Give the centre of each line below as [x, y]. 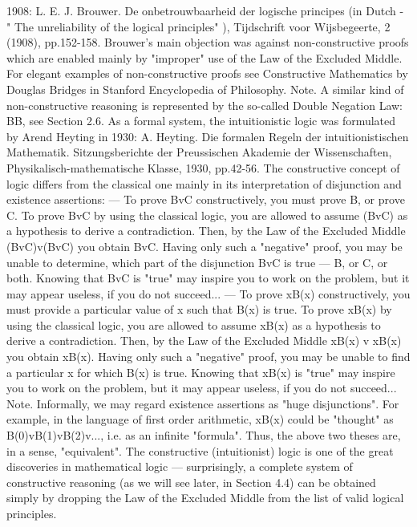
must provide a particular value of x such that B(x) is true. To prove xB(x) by [199, 309]
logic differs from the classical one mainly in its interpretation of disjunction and [204, 183]
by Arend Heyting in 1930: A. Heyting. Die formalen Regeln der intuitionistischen [208, 136]
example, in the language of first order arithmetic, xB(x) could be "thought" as [200, 419]
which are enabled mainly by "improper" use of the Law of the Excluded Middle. [204, 57]
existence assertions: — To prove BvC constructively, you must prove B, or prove [206, 199]
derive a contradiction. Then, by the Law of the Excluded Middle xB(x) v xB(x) [204, 341]
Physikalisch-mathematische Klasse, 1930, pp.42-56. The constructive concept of [203, 167]
